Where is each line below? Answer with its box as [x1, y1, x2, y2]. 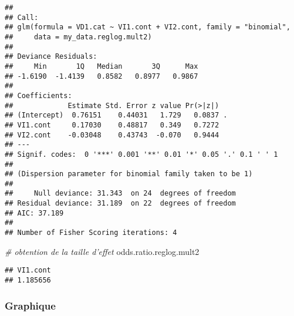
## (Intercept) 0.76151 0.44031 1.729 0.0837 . [5, 111, 228, 120]
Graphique [5, 298, 56, 312]
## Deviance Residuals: [5, 52, 97, 61]
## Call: [5, 13, 39, 22]
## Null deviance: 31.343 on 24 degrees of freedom [5, 189, 236, 198]
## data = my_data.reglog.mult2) [5, 32, 152, 41]
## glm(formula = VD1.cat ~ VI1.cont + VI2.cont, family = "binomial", [5, 23, 290, 32]
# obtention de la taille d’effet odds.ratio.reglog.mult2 [5, 245, 200, 257]
